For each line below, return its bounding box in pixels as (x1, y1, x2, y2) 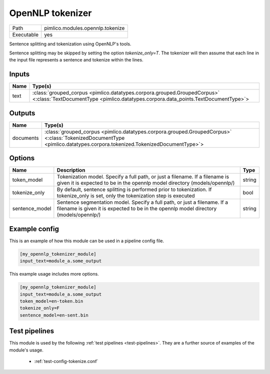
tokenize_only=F (19, 305, 60, 311)
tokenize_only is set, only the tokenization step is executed (56, 192, 195, 199)
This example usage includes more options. (9, 271, 99, 277)
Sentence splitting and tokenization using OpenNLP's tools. (9, 40, 131, 47)
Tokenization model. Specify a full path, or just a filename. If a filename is (56, 173, 229, 180)
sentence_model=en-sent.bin (19, 312, 88, 318)
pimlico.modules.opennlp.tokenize (44, 24, 125, 31)
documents (12, 134, 39, 141)
